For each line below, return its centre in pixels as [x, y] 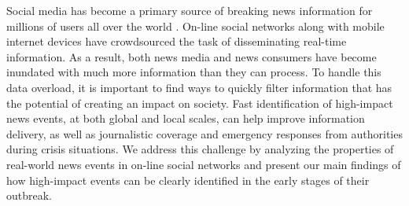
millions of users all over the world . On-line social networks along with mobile [195, 26]
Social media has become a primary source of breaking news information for [190, 10]
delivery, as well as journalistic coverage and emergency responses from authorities [204, 133]
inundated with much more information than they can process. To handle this [194, 72]
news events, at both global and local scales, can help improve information [186, 118]
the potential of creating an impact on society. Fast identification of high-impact [200, 103]
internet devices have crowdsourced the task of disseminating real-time [177, 41]
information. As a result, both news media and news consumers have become [192, 56]
